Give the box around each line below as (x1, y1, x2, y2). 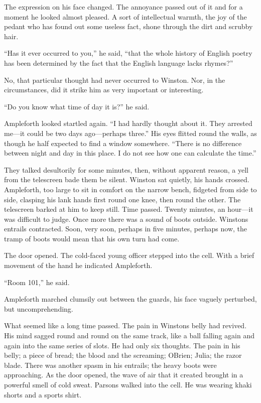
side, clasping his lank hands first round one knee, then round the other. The (4, 194, 241, 204)
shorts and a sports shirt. (4, 389, 82, 399)
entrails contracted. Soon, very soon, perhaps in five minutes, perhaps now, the (4, 223, 247, 234)
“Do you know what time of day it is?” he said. (4, 101, 150, 111)
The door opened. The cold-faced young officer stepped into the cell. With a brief (4, 250, 254, 260)
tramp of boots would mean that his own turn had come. (4, 233, 180, 243)
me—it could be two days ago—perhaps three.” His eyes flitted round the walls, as (4, 127, 257, 138)
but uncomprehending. (4, 303, 73, 314)
